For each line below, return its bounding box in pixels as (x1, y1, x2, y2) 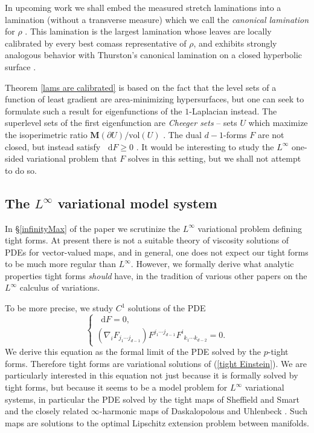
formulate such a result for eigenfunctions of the (5, 104, 182, 117)
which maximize (248, 116, 308, 129)
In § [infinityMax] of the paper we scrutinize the (5, 222, 181, 234)
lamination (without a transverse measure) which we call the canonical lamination (5, 13, 309, 25)
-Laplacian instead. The (189, 104, 277, 117)
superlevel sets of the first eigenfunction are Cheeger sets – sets (5, 116, 237, 129)
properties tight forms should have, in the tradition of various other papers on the (5, 269, 307, 282)
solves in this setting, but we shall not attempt (128, 152, 301, 165)
